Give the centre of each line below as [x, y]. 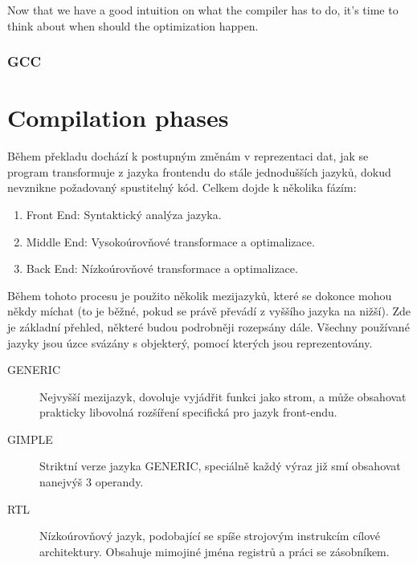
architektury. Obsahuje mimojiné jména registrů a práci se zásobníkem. [215, 551]
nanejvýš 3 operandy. [92, 482]
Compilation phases [118, 118]
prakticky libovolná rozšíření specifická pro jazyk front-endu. [188, 412]
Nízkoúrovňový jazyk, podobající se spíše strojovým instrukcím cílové [210, 536]
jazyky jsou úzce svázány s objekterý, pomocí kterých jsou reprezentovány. [190, 342]
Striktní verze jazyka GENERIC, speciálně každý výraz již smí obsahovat [220, 466]
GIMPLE [30, 439]
